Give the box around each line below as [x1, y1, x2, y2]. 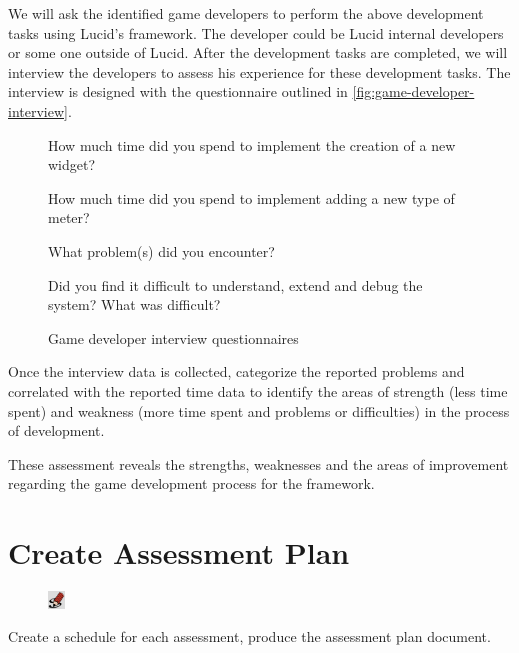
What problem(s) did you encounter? [48, 240, 275, 261]
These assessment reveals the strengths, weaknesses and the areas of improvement [8, 453, 509, 474]
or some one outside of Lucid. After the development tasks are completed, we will [8, 42, 508, 63]
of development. [8, 420, 105, 441]
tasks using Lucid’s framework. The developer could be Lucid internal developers [8, 22, 504, 43]
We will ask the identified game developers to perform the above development [8, 3, 484, 23]
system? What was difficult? [48, 294, 221, 315]
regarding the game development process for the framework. [8, 473, 375, 494]
